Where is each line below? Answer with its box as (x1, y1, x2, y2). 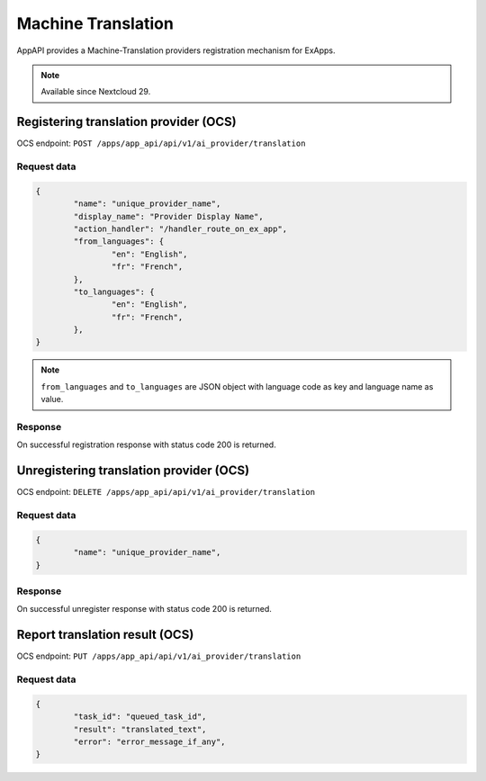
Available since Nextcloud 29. (40, 86, 151, 97)
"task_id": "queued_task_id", (73, 712, 207, 722)
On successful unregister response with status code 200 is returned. (16, 604, 272, 615)
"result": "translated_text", (73, 724, 207, 734)
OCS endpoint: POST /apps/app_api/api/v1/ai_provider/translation (16, 138, 306, 148)
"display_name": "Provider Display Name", (73, 211, 265, 221)
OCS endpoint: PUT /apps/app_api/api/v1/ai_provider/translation (16, 651, 301, 661)
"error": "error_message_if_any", (73, 736, 226, 747)
